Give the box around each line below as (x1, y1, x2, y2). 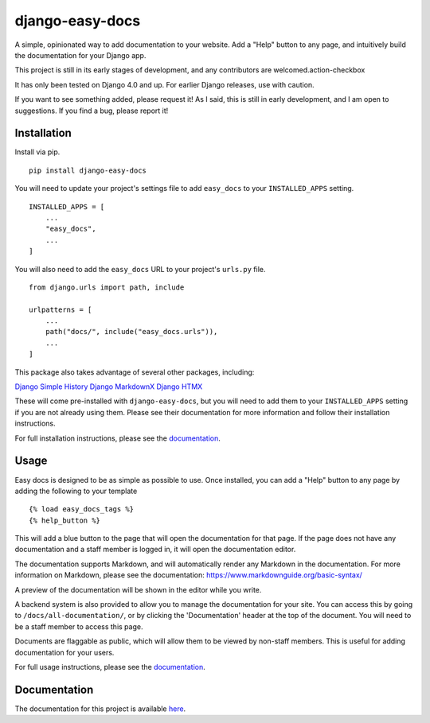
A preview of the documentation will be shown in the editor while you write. (14, 585, 262, 594)
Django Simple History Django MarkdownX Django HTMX (14, 382, 203, 391)
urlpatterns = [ (29, 305, 92, 314)
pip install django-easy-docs (29, 165, 147, 175)
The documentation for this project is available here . (14, 704, 186, 713)
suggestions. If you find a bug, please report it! (14, 106, 169, 115)
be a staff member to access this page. (14, 621, 143, 632)
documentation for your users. (14, 647, 115, 657)
